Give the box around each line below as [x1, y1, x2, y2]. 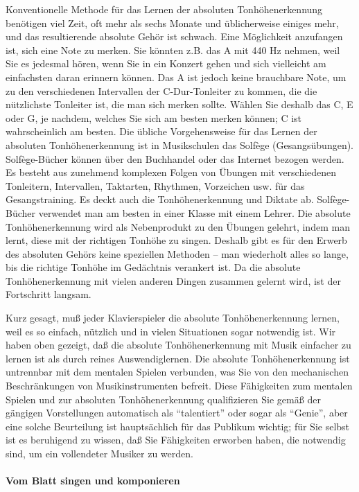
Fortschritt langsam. [6, 287, 91, 301]
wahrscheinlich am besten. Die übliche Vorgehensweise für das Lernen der [6, 124, 317, 139]
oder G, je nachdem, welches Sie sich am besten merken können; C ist [6, 110, 302, 125]
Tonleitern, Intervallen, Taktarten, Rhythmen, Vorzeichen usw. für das [6, 178, 305, 193]
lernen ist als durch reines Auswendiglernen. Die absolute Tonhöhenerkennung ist [6, 351, 350, 365]
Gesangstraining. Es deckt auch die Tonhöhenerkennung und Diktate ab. [6, 192, 314, 207]
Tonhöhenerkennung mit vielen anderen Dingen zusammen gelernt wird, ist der [6, 273, 341, 288]
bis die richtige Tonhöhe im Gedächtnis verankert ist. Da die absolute [6, 260, 301, 274]
